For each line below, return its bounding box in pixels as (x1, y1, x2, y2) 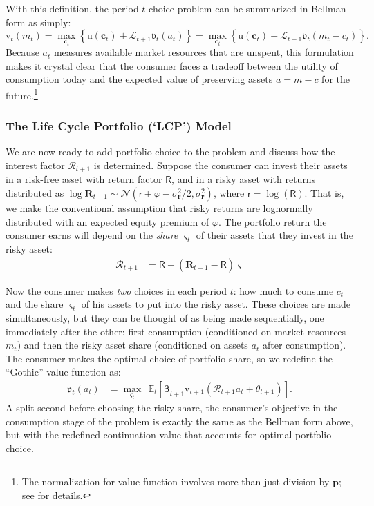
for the (321, 72, 350, 86)
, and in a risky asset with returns (171, 172, 316, 186)
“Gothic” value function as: (6, 364, 121, 379)
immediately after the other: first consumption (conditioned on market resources (6, 324, 346, 338)
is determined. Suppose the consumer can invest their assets (93, 157, 348, 172)
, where (213, 185, 245, 200)
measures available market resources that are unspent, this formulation (53, 45, 354, 59)
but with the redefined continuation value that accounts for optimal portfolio (6, 427, 332, 442)
